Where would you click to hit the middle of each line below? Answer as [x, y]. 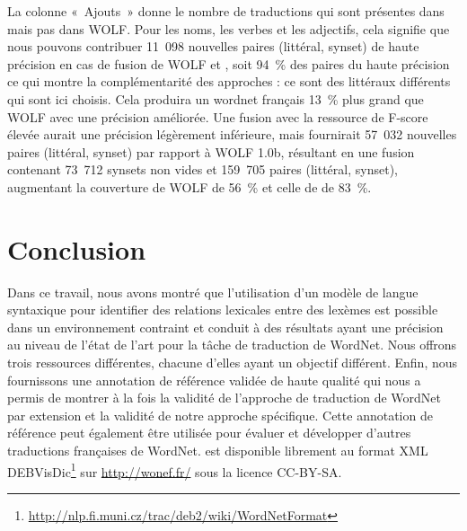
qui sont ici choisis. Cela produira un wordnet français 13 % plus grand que [216, 98]
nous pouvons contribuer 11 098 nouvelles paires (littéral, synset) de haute [213, 46]
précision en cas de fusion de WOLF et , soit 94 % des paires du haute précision [229, 63]
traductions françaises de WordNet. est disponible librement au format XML [218, 450]
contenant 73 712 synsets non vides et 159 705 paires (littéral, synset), [203, 169]
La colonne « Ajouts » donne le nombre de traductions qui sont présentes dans [226, 11]
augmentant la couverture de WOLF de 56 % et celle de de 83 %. [189, 186]
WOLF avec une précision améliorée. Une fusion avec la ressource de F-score [218, 116]
